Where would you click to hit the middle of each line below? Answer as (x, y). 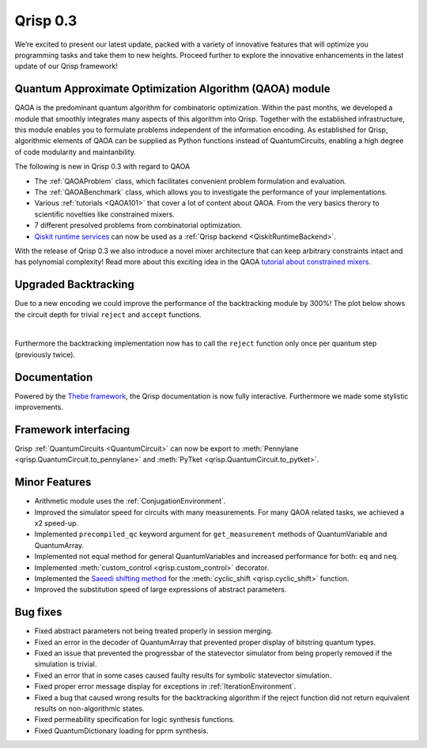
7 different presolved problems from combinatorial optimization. (138, 225)
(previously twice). (45, 354)
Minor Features (53, 482)
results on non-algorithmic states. (89, 708)
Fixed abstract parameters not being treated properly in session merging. (153, 631)
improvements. (39, 407)
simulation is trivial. (66, 664)
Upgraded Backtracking (74, 285)
